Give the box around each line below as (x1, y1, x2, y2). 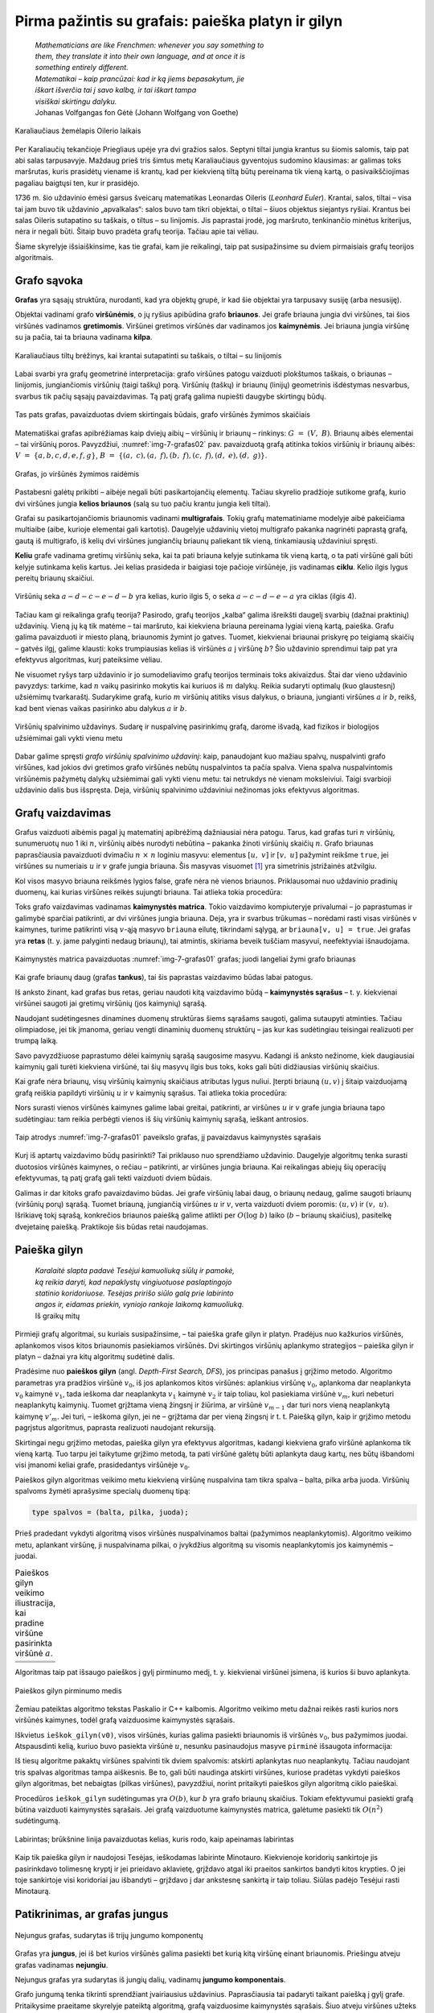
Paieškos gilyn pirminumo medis (14, 1685, 122, 1695)
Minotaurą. (14, 1887, 51, 1896)
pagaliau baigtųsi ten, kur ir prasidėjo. (14, 178, 140, 188)
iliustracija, (14, 1597, 56, 1608)
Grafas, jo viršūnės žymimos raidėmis (14, 469, 140, 478)
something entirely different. (35, 63, 129, 72)
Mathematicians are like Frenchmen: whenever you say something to (35, 40, 264, 50)
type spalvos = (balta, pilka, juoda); (31, 1508, 189, 1517)
